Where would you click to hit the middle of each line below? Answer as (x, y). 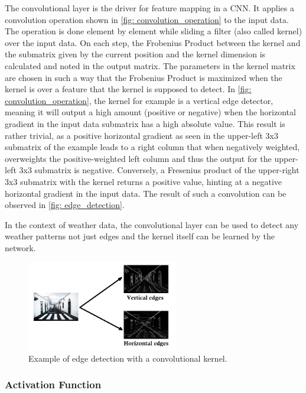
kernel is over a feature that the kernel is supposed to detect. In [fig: (128, 89)
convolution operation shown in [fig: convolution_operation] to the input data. (147, 19)
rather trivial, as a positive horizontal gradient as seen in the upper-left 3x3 (141, 135)
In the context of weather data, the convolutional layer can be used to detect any (152, 224)
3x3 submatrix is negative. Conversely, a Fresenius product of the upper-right (159, 170)
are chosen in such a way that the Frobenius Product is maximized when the (144, 77)
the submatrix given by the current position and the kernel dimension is (135, 54)
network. (20, 247)
